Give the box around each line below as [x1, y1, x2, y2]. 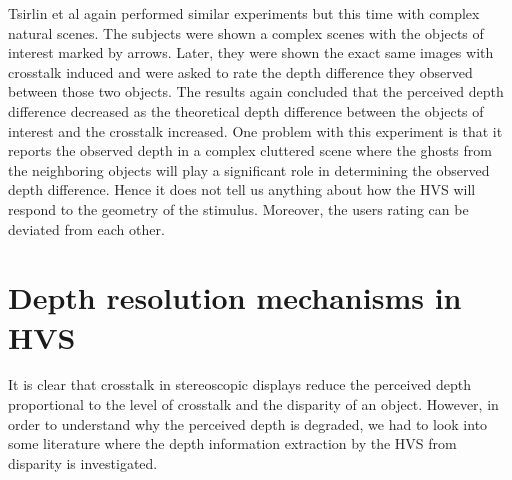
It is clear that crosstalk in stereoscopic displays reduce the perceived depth [8, 374, 472, 395]
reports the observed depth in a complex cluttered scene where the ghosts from [8, 140, 492, 161]
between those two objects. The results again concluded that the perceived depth [8, 81, 504, 102]
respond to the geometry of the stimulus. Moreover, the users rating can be [8, 198, 469, 219]
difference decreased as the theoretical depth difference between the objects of [8, 100, 484, 121]
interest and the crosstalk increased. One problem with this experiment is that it [8, 120, 503, 141]
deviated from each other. [8, 218, 165, 239]
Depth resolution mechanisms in [8, 277, 462, 318]
